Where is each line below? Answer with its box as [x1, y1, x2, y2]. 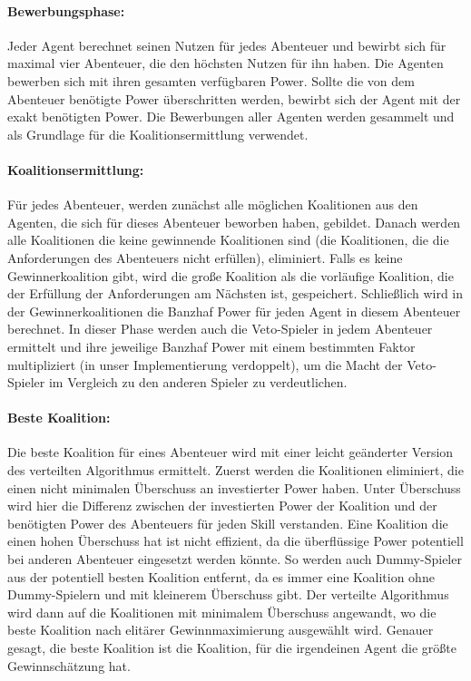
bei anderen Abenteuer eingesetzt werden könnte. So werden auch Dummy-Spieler [7, 550, 462, 569]
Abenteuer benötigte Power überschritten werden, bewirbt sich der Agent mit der [7, 89, 461, 108]
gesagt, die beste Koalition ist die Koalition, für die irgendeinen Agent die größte [7, 638, 457, 657]
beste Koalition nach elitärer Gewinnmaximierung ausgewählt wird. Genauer [7, 620, 434, 639]
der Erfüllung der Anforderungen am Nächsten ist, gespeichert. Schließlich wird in [7, 284, 464, 303]
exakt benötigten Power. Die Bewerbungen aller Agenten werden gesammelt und [7, 107, 455, 126]
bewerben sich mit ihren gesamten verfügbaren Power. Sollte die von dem [7, 71, 415, 90]
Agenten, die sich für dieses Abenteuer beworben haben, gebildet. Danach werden [7, 212, 461, 231]
